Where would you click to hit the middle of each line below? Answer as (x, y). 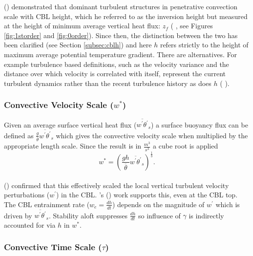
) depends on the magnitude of (158, 204)
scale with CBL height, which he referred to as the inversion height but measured (126, 16)
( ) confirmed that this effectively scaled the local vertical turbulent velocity (116, 185)
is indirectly (206, 215)
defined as (19, 135)
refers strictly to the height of (204, 45)
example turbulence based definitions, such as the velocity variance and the (116, 64)
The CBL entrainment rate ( (47, 204)
